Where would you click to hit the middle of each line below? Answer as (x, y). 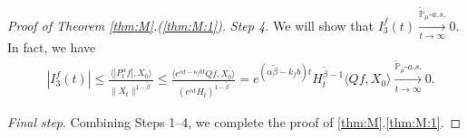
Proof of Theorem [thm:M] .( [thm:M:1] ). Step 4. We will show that (190, 25)
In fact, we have (52, 47)
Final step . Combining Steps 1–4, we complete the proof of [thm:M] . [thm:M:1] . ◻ (234, 122)
